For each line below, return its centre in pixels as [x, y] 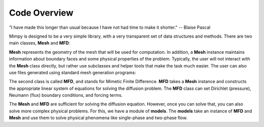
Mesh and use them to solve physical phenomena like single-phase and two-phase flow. [98, 118]
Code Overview [41, 13]
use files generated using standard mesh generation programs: [73, 72]
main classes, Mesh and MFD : [40, 43]
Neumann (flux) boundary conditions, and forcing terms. [66, 95]
